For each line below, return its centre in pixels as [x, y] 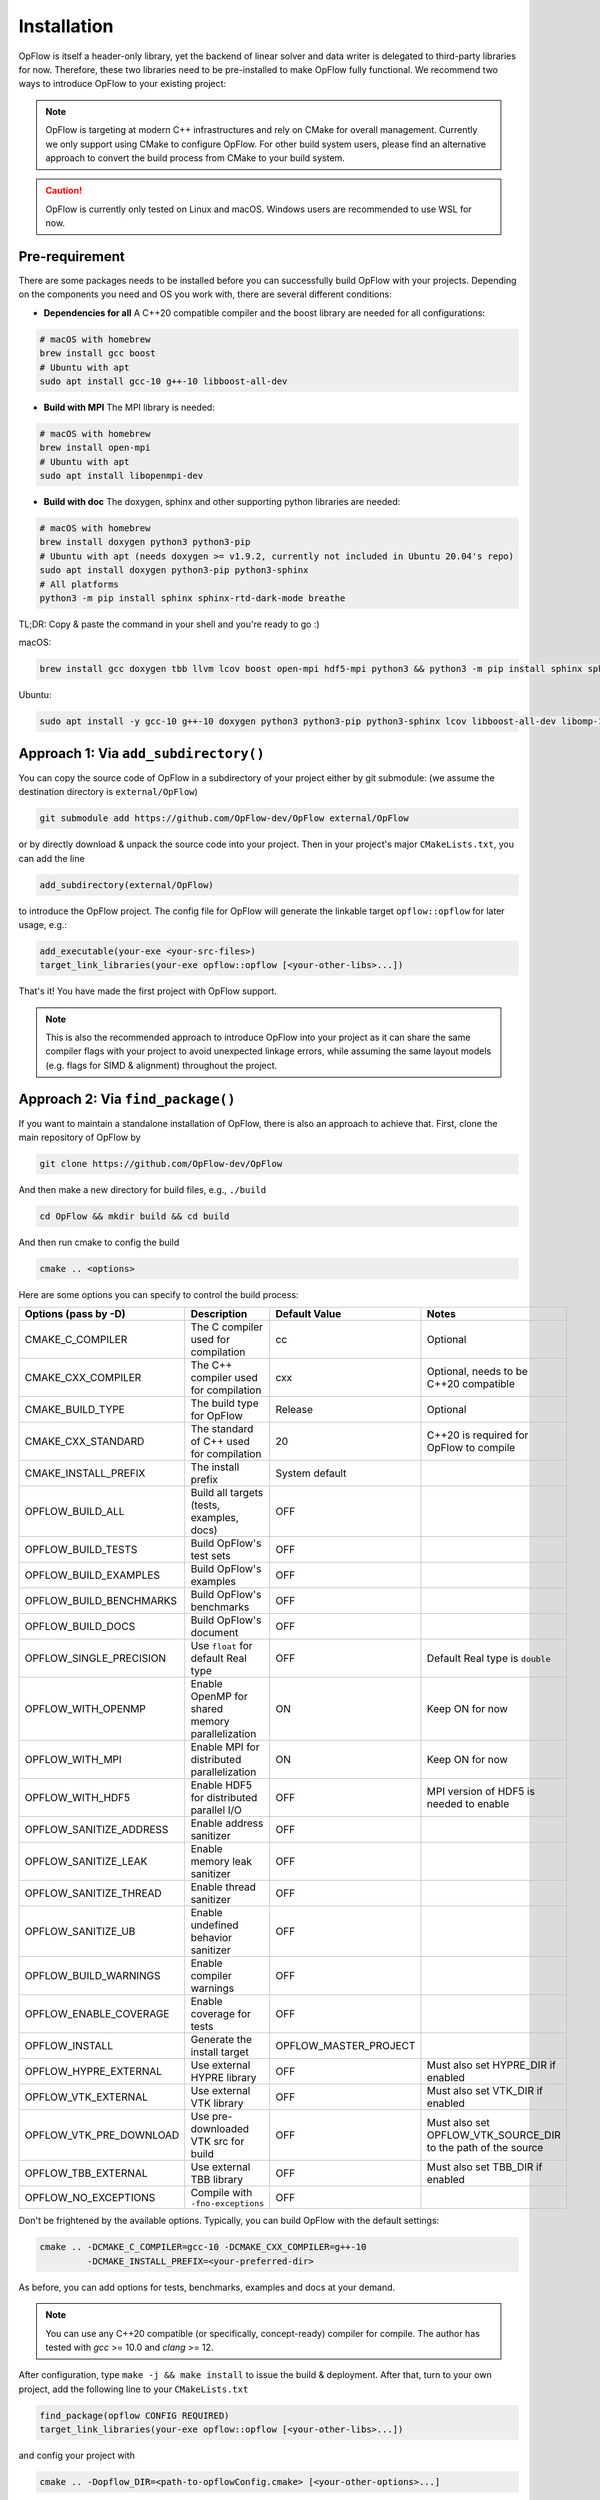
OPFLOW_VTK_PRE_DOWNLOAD [102, 2135]
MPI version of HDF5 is [480, 1792]
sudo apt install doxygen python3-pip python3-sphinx [174, 570]
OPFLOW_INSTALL [69, 2046]
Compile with [221, 2193]
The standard [222, 1429]
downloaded [220, 2129]
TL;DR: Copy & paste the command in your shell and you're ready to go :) [169, 624]
